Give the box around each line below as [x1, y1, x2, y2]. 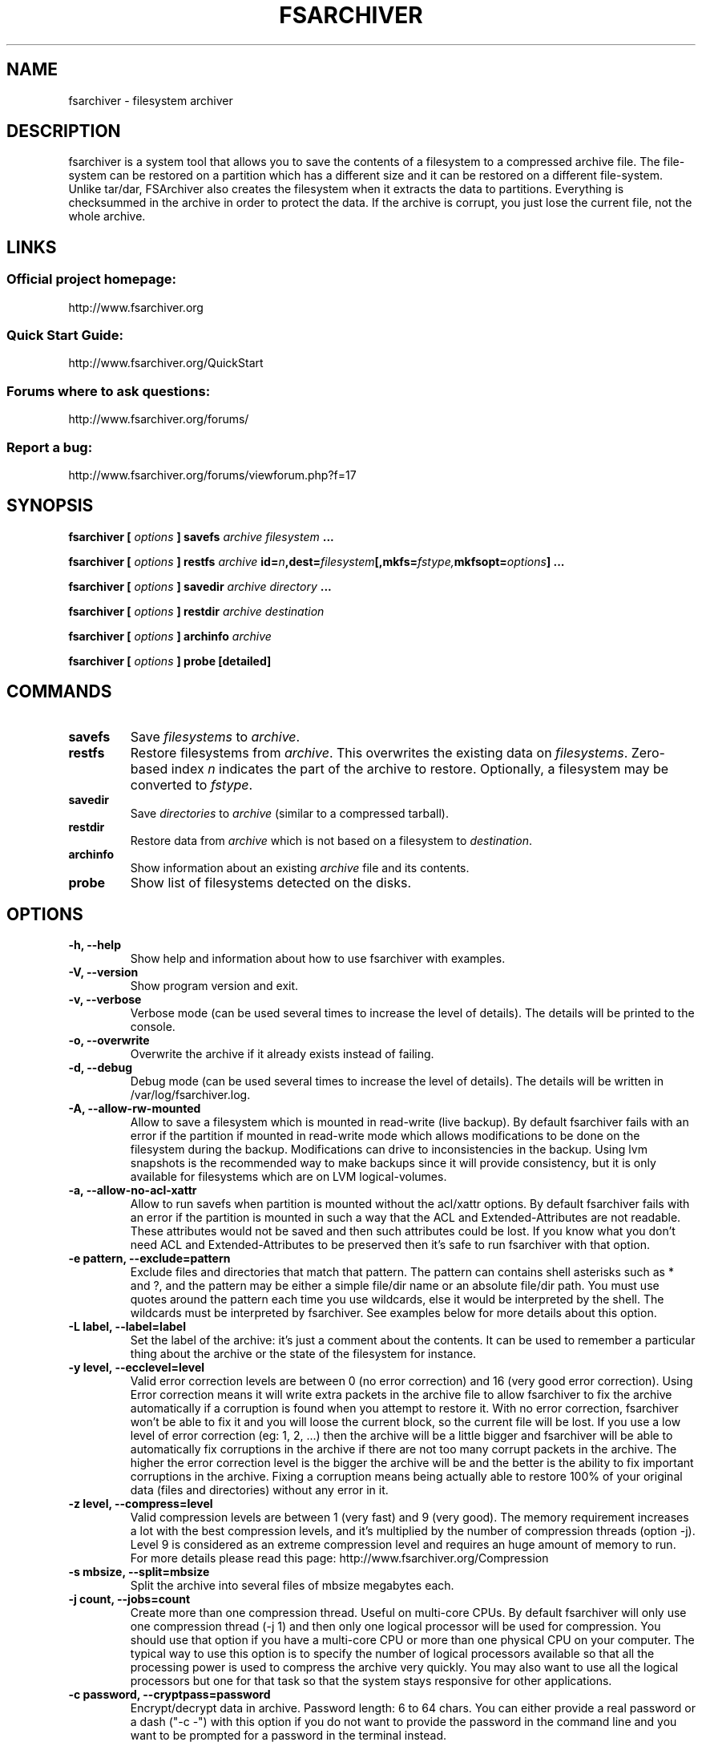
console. [130, 1020, 175, 1034]
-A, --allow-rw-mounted [68, 1101, 201, 1116]
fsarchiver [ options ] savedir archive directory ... [68, 579, 332, 593]
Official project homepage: [6, 271, 177, 288]
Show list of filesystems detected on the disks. [130, 874, 411, 891]
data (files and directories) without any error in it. [130, 1483, 389, 1497]
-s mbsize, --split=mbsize [68, 1565, 210, 1579]
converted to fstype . [130, 776, 253, 793]
